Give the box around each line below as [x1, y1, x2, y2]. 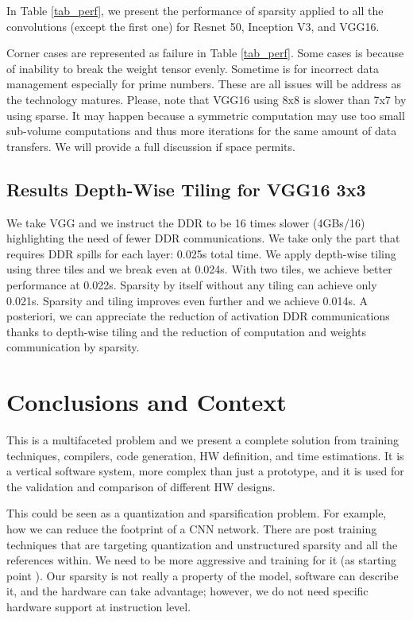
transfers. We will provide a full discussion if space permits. [6, 138, 295, 154]
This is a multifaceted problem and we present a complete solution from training [6, 432, 399, 448]
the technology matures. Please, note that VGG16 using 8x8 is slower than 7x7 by [6, 91, 407, 107]
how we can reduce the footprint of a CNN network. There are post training [6, 520, 377, 537]
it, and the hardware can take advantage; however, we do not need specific [6, 583, 369, 599]
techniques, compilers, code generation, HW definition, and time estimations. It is [6, 447, 404, 463]
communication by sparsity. [6, 339, 140, 355]
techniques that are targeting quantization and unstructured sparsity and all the [6, 536, 398, 552]
